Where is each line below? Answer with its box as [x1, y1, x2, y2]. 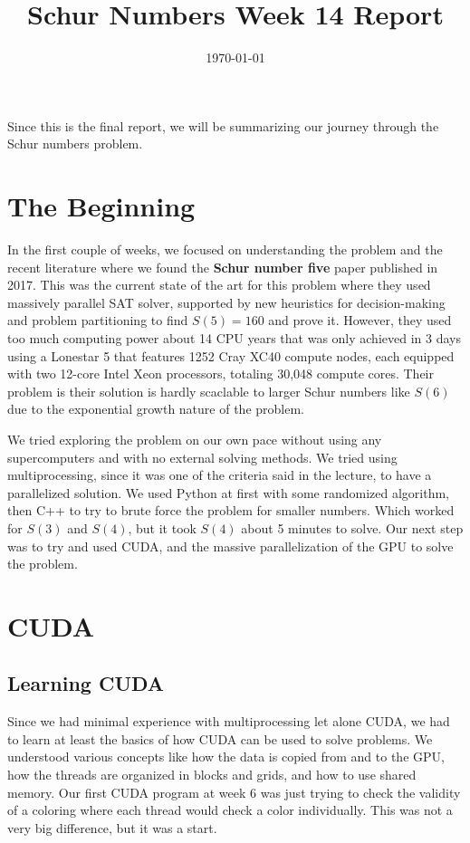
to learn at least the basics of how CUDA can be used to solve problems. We [7, 729, 433, 748]
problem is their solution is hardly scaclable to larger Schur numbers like [7, 381, 410, 400]
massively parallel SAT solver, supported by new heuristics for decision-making [7, 292, 446, 311]
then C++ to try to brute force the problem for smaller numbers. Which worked [7, 501, 455, 520]
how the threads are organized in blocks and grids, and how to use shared [7, 765, 417, 784]
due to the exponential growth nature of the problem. [7, 399, 304, 418]
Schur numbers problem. [7, 134, 143, 153]
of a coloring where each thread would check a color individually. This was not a [7, 800, 453, 819]
